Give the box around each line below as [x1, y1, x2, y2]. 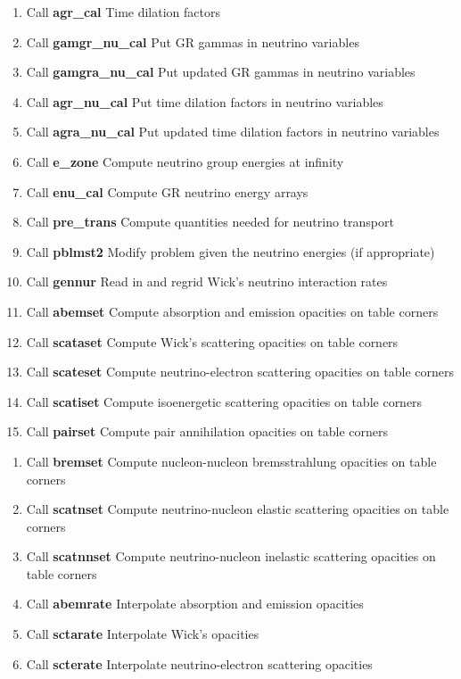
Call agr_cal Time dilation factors [26, 3, 220, 21]
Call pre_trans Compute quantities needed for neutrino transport [26, 212, 394, 231]
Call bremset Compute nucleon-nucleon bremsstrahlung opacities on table [26, 451, 437, 470]
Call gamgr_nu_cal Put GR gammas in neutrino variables [26, 32, 359, 51]
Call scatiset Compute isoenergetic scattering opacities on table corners [26, 392, 423, 410]
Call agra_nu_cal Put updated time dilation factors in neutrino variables [26, 122, 440, 141]
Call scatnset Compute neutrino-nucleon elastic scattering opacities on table [26, 500, 449, 518]
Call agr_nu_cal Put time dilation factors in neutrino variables [26, 92, 383, 111]
